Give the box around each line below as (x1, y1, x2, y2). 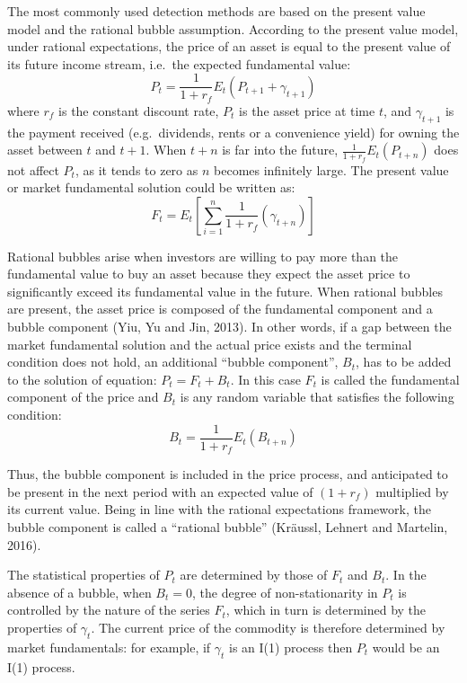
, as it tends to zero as (75, 160, 198, 179)
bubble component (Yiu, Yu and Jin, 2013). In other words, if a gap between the (7, 317, 452, 336)
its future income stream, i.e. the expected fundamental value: (7, 54, 351, 73)
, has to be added (356, 352, 452, 371)
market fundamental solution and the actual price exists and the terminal (7, 334, 412, 353)
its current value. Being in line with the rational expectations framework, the (7, 500, 431, 519)
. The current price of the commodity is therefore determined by (91, 617, 445, 636)
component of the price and (7, 387, 159, 406)
